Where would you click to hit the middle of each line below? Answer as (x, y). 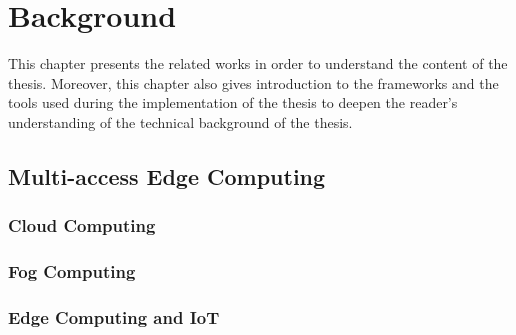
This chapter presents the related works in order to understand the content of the (258, 63)
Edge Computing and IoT (114, 316)
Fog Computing (72, 271)
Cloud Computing (82, 225)
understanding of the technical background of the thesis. (180, 121)
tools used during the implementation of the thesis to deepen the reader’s (233, 102)
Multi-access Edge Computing (167, 175)
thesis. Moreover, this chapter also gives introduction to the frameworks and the (253, 82)
